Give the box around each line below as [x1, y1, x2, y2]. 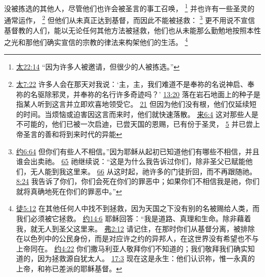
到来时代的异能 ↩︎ [66, 128, 122, 139]
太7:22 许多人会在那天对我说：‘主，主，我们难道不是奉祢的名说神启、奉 [16, 78, 255, 89]
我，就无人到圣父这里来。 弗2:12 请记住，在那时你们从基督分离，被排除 [16, 223, 255, 234]
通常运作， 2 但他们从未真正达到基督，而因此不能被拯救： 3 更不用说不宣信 [4, 13, 255, 25]
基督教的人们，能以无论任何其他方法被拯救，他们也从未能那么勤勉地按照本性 [4, 25, 261, 35]
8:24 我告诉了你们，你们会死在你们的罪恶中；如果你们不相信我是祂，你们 [16, 176, 260, 187]
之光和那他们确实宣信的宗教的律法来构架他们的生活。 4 [4, 35, 188, 47]
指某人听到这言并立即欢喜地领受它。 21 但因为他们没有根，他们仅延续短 [16, 99, 257, 109]
